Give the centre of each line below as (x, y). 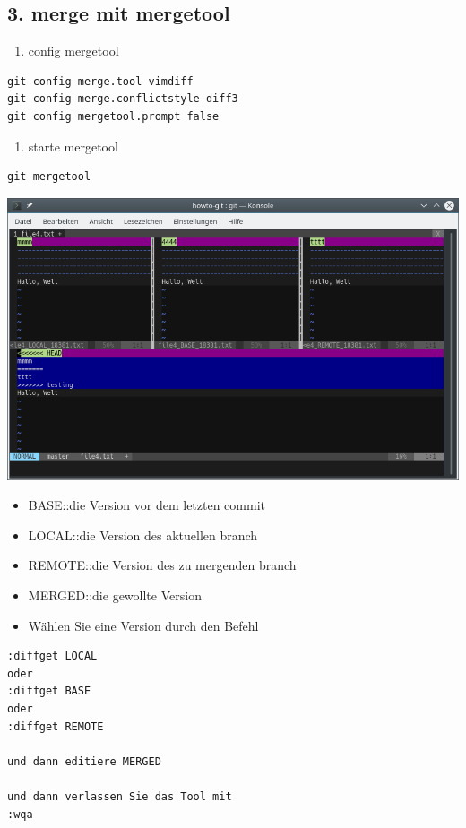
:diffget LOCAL (52, 656)
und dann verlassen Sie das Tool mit (120, 797)
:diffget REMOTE (56, 726)
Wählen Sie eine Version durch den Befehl (143, 625)
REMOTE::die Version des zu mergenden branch (162, 565)
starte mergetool (73, 146)
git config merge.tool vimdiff (100, 81)
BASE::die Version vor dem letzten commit (147, 505)
